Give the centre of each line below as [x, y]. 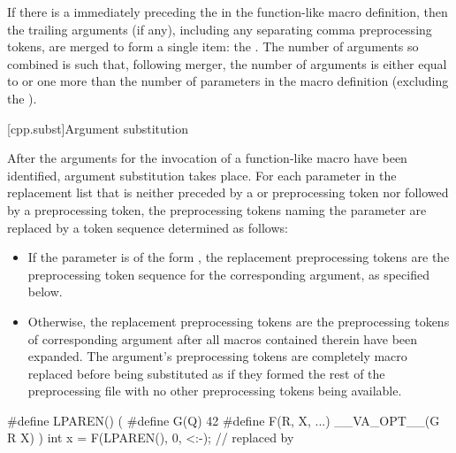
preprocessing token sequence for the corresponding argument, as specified [228, 274]
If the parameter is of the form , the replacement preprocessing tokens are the [239, 257]
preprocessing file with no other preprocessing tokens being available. [215, 391]
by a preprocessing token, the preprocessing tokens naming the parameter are [217, 209]
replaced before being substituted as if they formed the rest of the [206, 373]
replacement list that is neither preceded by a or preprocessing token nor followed [228, 192]
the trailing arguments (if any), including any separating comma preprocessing [220, 29]
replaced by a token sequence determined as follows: [148, 227]
